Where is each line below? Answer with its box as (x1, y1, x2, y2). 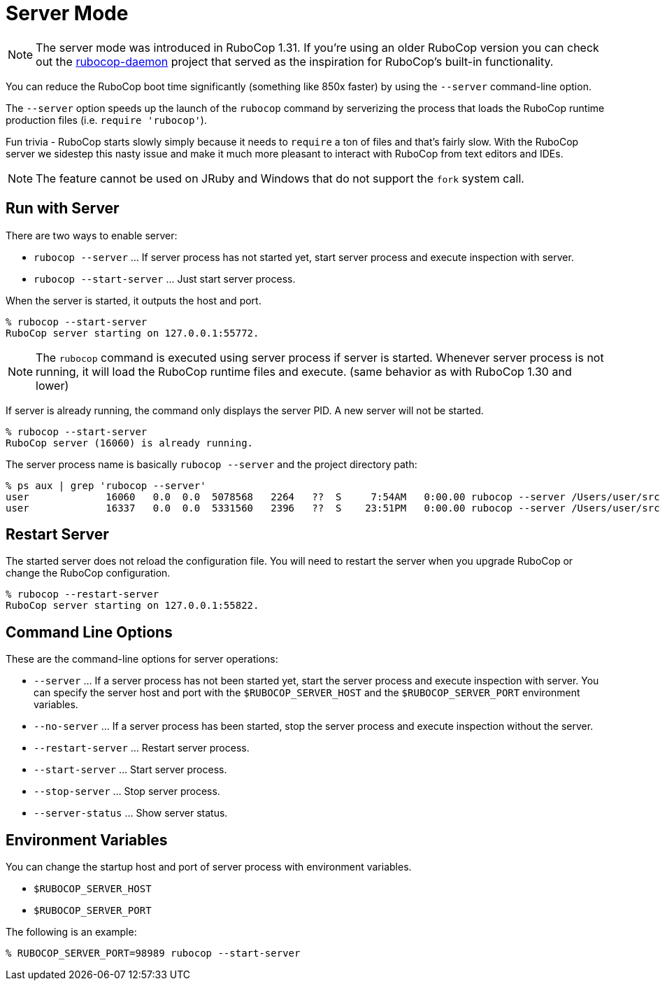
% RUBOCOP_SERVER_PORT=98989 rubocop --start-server (6, 948, 301, 959)
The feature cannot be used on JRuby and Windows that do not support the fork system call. (36, 171, 524, 185)
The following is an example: (6, 926, 137, 938)
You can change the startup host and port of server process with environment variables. (6, 861, 412, 873)
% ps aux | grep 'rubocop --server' (6, 479, 206, 491)
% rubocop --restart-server (6, 589, 159, 600)
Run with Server (6, 199, 120, 218)
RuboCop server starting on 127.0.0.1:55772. (6, 327, 259, 339)
